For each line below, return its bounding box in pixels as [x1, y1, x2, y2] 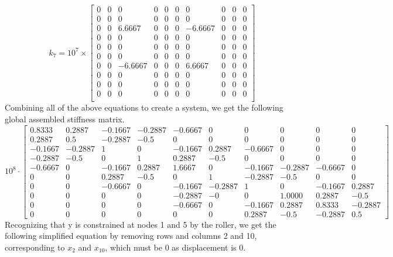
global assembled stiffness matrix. [5, 112, 125, 125]
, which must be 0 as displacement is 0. [105, 241, 246, 253]
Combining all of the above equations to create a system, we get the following [5, 101, 283, 114]
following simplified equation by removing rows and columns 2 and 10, [5, 229, 257, 242]
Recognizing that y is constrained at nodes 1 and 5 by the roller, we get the [5, 218, 276, 230]
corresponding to [5, 241, 65, 253]
